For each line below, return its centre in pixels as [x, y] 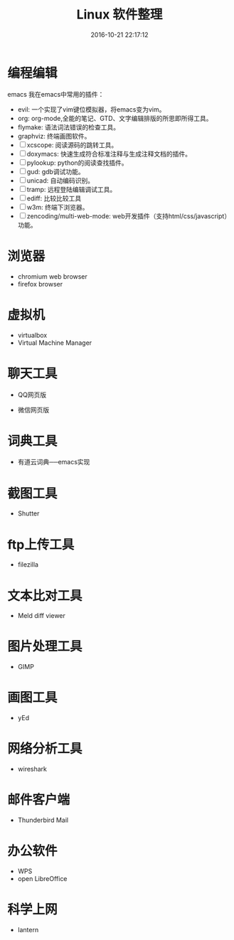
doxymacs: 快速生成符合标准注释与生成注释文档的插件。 [109, 154]
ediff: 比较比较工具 [54, 198]
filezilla [28, 565]
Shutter [28, 513]
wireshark [32, 769]
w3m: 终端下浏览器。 [58, 207]
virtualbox [32, 335]
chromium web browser [52, 276]
